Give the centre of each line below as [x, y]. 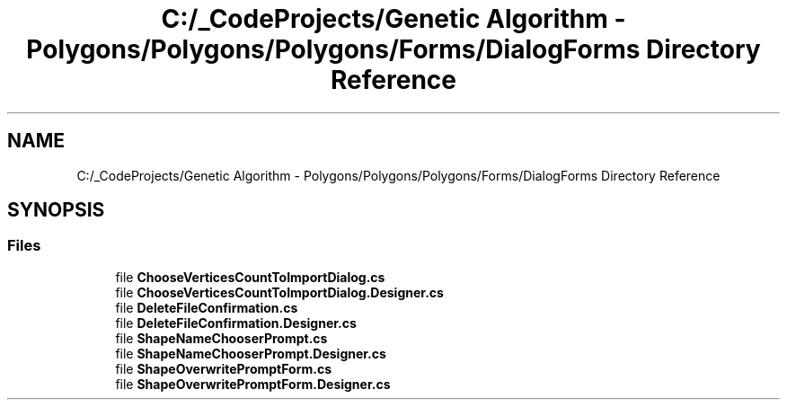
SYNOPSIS [56, 210]
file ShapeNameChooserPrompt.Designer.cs [251, 353]
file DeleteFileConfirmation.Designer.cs [236, 323]
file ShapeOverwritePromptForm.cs [224, 368]
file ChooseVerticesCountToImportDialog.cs [250, 277]
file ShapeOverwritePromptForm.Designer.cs [253, 384]
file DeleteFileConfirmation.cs [207, 307]
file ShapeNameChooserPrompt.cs [221, 338]
